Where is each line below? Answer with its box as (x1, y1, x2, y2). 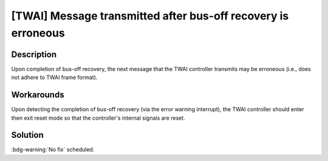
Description (11, 49, 57, 60)
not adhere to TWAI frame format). (11, 74, 98, 81)
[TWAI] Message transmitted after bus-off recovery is (11, 9, 289, 22)
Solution (11, 130, 44, 140)
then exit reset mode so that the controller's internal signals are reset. (11, 114, 185, 122)
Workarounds (11, 90, 64, 100)
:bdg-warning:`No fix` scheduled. (11, 146, 95, 153)
